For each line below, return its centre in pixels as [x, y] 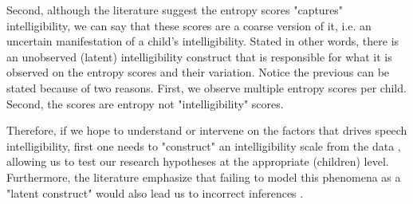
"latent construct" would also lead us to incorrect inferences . [155, 192]
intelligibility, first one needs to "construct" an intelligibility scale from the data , [204, 145]
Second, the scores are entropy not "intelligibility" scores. [145, 103]
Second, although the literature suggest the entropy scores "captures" [175, 10]
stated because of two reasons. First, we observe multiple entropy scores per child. [206, 87]
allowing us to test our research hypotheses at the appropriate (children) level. [198, 161]
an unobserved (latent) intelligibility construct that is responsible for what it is [199, 56]
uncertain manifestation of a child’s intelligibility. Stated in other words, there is [203, 41]
